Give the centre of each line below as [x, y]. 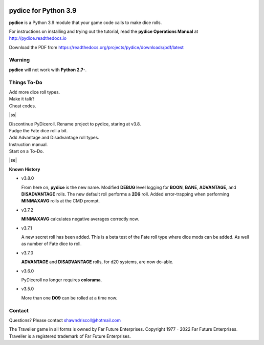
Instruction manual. [29, 144]
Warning [20, 60]
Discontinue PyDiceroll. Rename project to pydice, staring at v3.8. [75, 124]
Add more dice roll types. [34, 92]
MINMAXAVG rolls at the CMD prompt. [61, 201]
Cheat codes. [22, 106]
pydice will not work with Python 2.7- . [48, 70]
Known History [25, 169]
